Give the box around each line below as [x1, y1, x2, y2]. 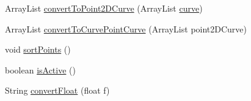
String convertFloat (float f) [5, 84, 110, 97]
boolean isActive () [5, 63, 76, 76]
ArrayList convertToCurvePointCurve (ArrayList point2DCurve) [5, 22, 247, 35]
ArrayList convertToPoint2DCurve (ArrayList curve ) [5, 2, 203, 14]
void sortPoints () [5, 43, 71, 56]
